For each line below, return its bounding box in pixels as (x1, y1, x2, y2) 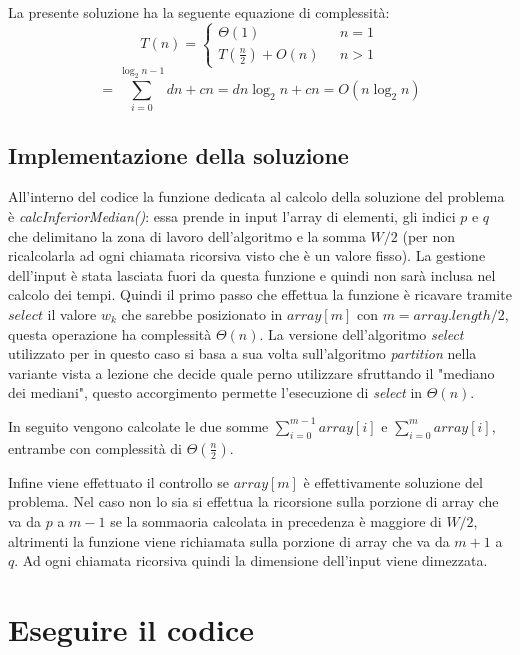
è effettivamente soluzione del (303, 471, 483, 492)
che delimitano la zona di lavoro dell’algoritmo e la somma (8, 225, 366, 246)
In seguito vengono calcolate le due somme (8, 415, 269, 436)
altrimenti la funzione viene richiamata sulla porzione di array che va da (8, 530, 450, 551)
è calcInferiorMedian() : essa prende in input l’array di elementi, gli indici (8, 206, 456, 227)
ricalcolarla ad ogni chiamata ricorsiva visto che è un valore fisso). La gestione (8, 245, 486, 266)
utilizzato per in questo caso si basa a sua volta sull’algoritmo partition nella (8, 343, 477, 364)
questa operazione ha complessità (8, 323, 212, 344)
